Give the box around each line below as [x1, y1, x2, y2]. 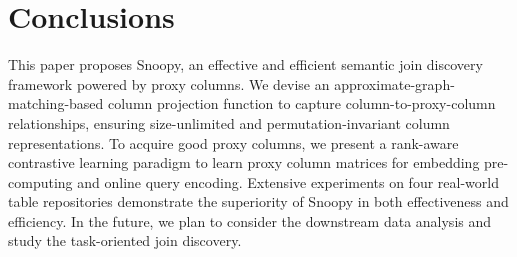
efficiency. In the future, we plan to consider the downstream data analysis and [8, 210, 492, 231]
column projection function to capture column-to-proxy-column [108, 93, 496, 114]
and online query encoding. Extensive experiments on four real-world [77, 171, 499, 192]
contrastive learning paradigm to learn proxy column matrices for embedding [8, 152, 480, 173]
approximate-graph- [334, 73, 455, 94]
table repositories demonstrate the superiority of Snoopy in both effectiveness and [8, 191, 509, 212]
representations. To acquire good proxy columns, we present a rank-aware [8, 132, 459, 153]
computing [8, 171, 73, 192]
